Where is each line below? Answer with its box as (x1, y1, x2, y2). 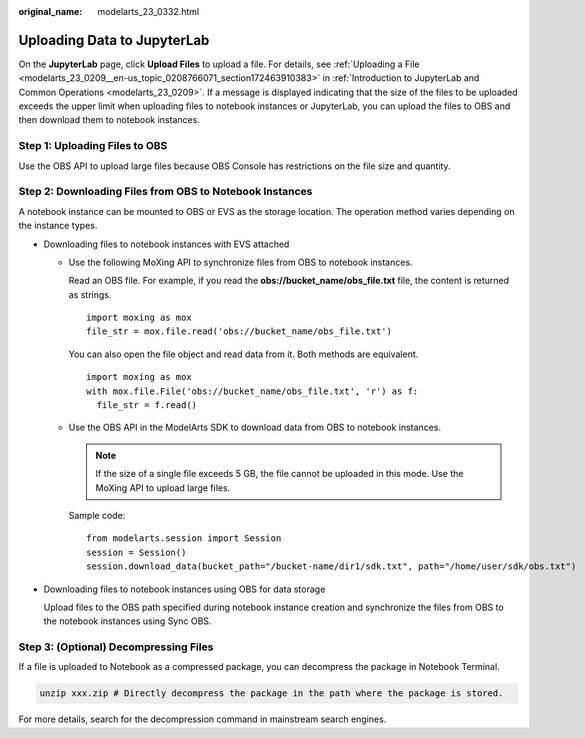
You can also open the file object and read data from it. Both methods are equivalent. (68, 348, 419, 360)
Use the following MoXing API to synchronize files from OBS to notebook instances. (68, 256, 414, 268)
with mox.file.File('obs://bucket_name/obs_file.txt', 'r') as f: (86, 385, 419, 397)
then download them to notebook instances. (18, 114, 200, 126)
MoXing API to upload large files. (95, 481, 231, 494)
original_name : (18, 6, 83, 17)
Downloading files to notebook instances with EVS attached (43, 238, 290, 250)
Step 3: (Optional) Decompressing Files (18, 640, 214, 654)
